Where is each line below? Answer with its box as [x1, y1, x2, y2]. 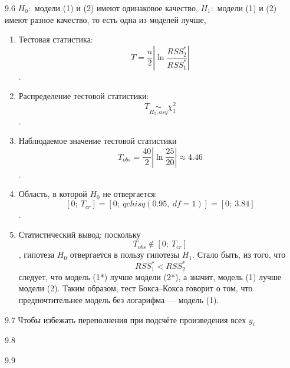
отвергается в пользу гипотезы [70, 248, 180, 261]
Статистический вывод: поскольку [18, 228, 141, 240]
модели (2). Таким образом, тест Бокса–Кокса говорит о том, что [18, 282, 253, 294]
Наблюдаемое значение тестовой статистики [18, 134, 177, 147]
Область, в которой [18, 188, 87, 200]
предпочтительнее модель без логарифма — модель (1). [18, 293, 219, 305]
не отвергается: [103, 188, 157, 200]
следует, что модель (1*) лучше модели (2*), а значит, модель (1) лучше [18, 270, 282, 282]
